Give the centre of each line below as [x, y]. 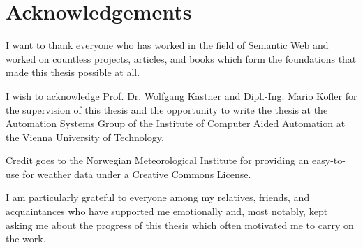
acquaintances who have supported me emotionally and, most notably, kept [167, 211]
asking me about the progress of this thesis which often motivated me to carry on [180, 225]
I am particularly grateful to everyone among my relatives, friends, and [158, 197]
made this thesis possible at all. [73, 72]
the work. [26, 239]
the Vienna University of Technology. [85, 137]
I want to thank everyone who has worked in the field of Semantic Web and [167, 45]
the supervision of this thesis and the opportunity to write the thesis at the [167, 109]
